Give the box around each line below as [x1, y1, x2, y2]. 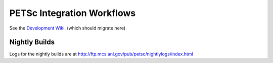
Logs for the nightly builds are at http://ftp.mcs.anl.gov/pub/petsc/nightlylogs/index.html [9, 51, 193, 57]
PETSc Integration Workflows [9, 7, 136, 18]
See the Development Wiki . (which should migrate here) [9, 25, 126, 31]
